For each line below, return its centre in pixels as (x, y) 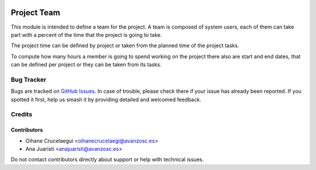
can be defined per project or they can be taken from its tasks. (86, 65)
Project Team (36, 13)
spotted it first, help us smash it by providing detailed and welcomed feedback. (106, 99)
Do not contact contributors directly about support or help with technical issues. (107, 159)
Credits (21, 115)
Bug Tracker (29, 79)
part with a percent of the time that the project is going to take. (86, 34)
